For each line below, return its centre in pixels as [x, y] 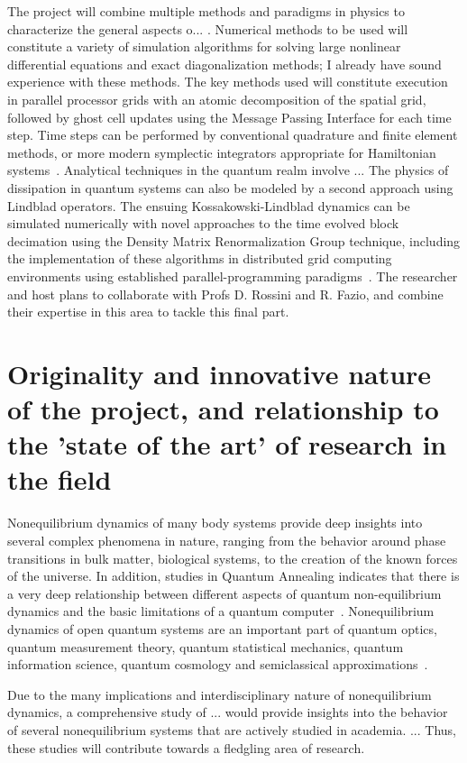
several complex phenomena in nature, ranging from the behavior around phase [227, 540]
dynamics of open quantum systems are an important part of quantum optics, [222, 628]
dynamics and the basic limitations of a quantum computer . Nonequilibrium [221, 611]
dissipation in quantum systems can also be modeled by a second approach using [230, 187]
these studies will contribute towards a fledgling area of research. [186, 747]
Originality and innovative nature [220, 373]
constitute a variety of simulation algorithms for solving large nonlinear [204, 46]
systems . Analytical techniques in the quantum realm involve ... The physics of [228, 170]
